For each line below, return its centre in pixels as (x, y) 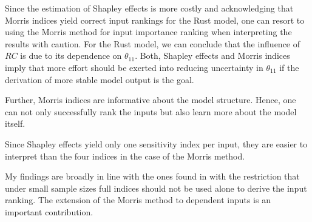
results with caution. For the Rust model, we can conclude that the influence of (153, 43)
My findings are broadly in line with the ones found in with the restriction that (152, 176)
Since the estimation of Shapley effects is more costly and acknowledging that (149, 8)
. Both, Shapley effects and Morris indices (212, 55)
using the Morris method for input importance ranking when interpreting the (148, 32)
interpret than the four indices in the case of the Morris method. (125, 156)
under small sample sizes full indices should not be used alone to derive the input (156, 188)
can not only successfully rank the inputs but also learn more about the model (151, 111)
